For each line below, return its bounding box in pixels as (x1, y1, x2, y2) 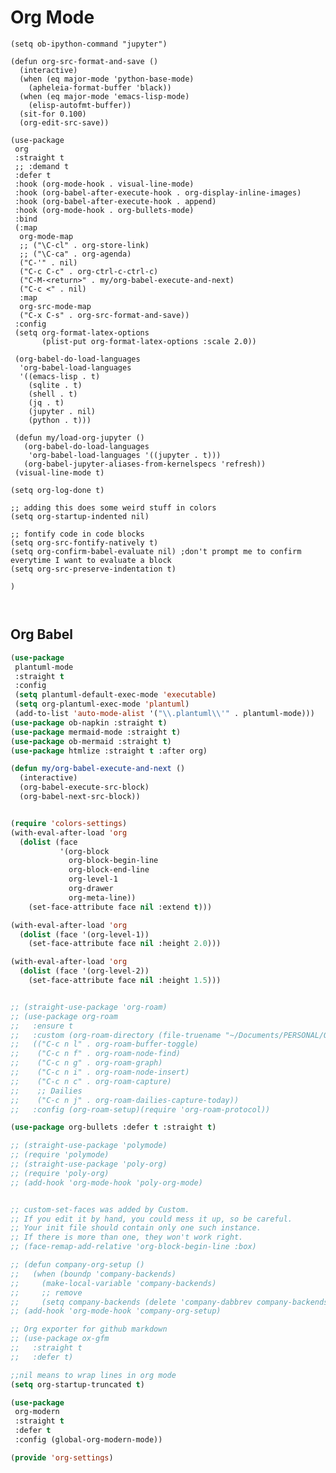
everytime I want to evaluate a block (10, 555, 172, 565)
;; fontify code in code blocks (10, 529, 145, 539)
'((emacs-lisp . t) (19, 371, 101, 381)
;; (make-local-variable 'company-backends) (10, 1278, 217, 1288)
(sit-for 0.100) (19, 109, 87, 119)
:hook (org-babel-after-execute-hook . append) (14, 196, 217, 206)
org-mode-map (19, 231, 74, 241)
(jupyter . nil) (28, 406, 97, 416)
